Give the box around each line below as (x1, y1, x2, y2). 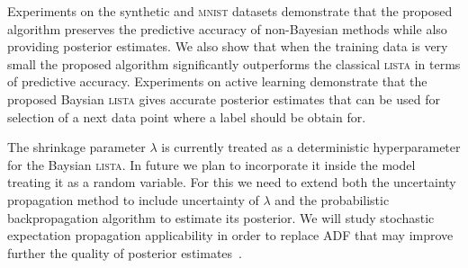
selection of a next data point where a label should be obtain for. (7, 107, 366, 126)
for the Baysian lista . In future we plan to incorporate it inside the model (7, 155, 416, 174)
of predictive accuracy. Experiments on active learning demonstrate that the (7, 72, 427, 91)
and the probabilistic (274, 190, 390, 209)
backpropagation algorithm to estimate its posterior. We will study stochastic (7, 208, 435, 227)
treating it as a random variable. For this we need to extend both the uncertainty (7, 173, 456, 192)
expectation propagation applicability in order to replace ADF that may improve (7, 226, 454, 245)
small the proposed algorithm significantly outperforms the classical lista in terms (7, 54, 461, 73)
